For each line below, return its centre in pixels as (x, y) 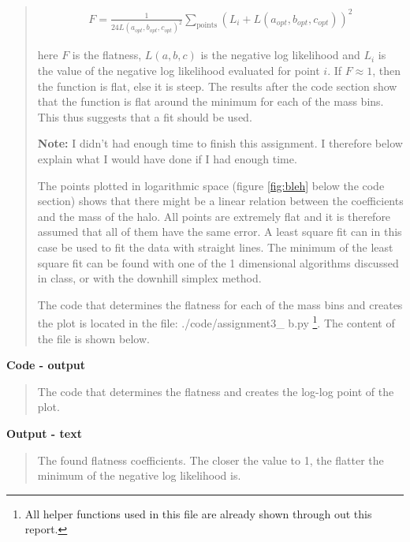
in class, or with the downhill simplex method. (149, 278)
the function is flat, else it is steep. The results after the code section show (217, 86)
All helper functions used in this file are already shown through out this (198, 513)
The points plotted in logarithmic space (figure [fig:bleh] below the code (211, 185)
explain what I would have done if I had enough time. (167, 158)
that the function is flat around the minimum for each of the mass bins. (211, 101)
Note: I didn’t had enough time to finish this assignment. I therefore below (220, 143)
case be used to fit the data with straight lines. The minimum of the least (215, 247)
